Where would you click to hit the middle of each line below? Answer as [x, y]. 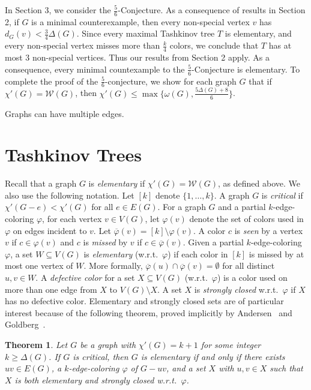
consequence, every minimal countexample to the [95, 69]
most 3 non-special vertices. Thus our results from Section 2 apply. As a [137, 57]
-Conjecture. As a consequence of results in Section [212, 10]
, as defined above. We [259, 183]
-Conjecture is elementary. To [246, 69]
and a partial [242, 207]
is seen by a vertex [269, 230]
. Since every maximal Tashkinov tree [146, 33]
